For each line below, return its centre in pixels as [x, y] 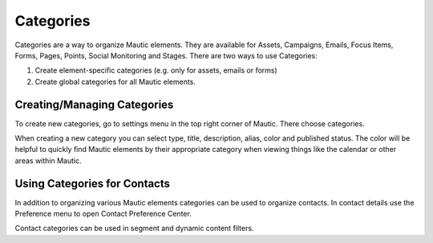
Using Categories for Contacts [93, 183]
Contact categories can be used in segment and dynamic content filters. [134, 229]
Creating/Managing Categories [94, 104]
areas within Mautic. [48, 161]
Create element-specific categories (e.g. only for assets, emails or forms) [156, 70]
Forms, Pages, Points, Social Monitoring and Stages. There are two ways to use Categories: [166, 55]
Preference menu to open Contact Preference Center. [103, 214]
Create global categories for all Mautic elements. [115, 82]
